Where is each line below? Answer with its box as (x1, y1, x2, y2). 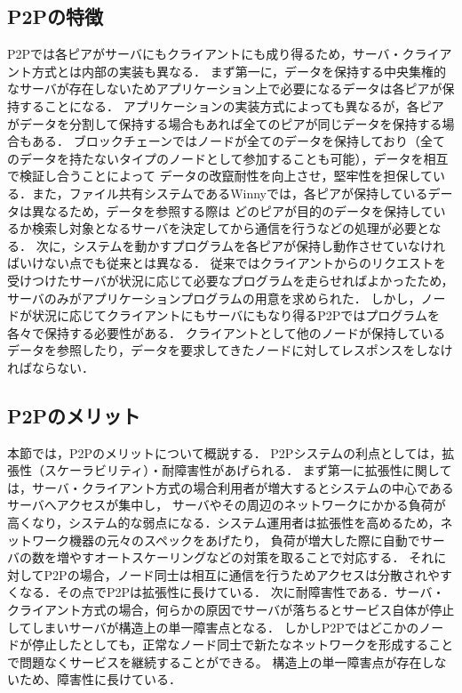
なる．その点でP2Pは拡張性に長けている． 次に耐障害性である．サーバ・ (19, 583, 445, 601)
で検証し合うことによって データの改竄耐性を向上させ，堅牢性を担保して (7, 166, 434, 185)
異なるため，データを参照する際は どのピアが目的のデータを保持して (31, 201, 434, 220)
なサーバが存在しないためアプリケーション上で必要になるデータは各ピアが (7, 79, 442, 98)
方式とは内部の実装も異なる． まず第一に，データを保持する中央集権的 (31, 61, 446, 80)
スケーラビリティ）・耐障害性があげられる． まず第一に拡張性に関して (44, 461, 452, 479)
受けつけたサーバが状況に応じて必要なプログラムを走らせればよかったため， (7, 270, 454, 289)
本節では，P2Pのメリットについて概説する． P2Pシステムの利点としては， (7, 443, 442, 462)
